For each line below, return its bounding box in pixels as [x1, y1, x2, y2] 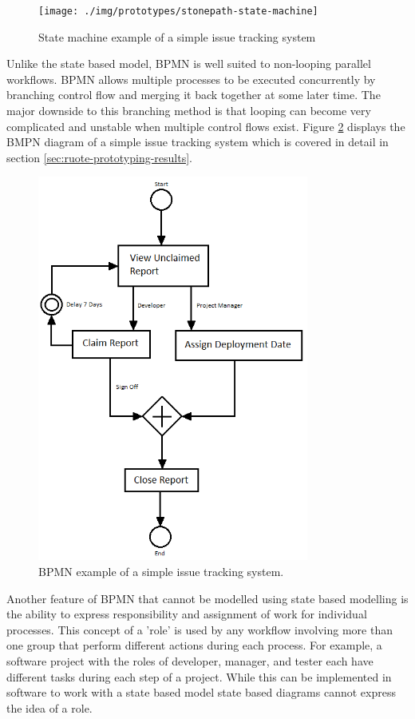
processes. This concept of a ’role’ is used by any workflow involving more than [6, 621, 393, 638]
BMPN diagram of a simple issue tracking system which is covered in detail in [6, 133, 389, 150]
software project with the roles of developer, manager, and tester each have [6, 652, 373, 669]
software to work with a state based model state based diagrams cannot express [6, 684, 396, 701]
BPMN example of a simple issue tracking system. [38, 563, 284, 579]
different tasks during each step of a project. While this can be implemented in [6, 668, 392, 685]
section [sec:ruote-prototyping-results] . [6, 149, 193, 165]
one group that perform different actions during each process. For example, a [6, 637, 382, 653]
